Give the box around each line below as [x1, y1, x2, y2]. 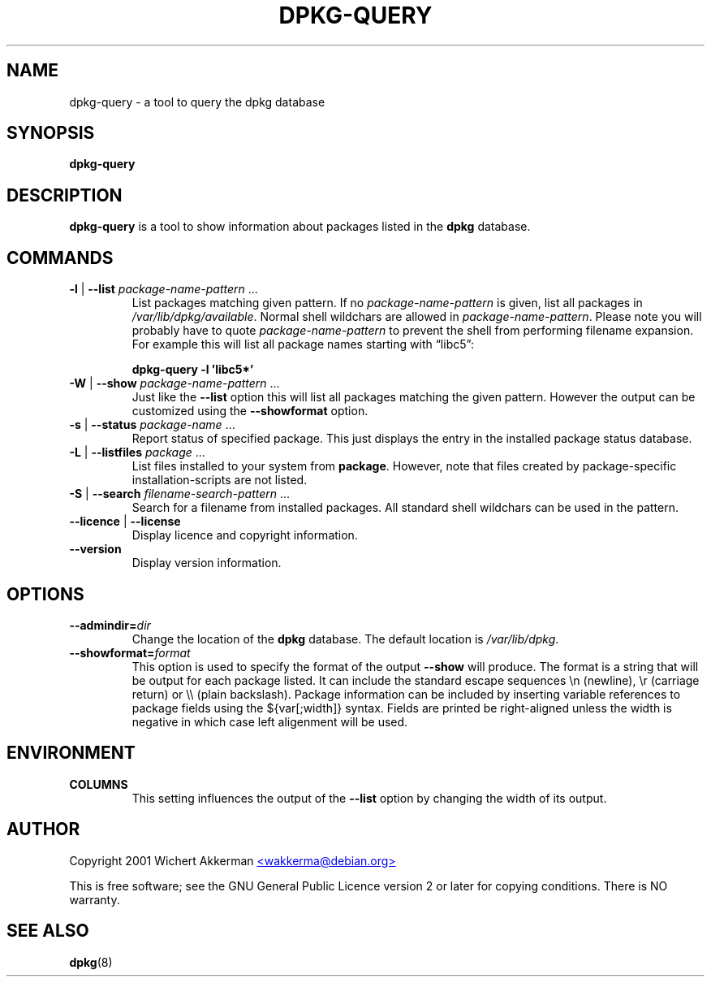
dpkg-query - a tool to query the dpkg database [69, 94, 325, 109]
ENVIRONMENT [6, 743, 136, 764]
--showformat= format [69, 645, 191, 660]
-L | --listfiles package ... [69, 445, 205, 460]
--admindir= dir [69, 617, 151, 632]
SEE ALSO [6, 920, 89, 942]
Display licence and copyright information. [131, 528, 358, 543]
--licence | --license [69, 514, 181, 529]
